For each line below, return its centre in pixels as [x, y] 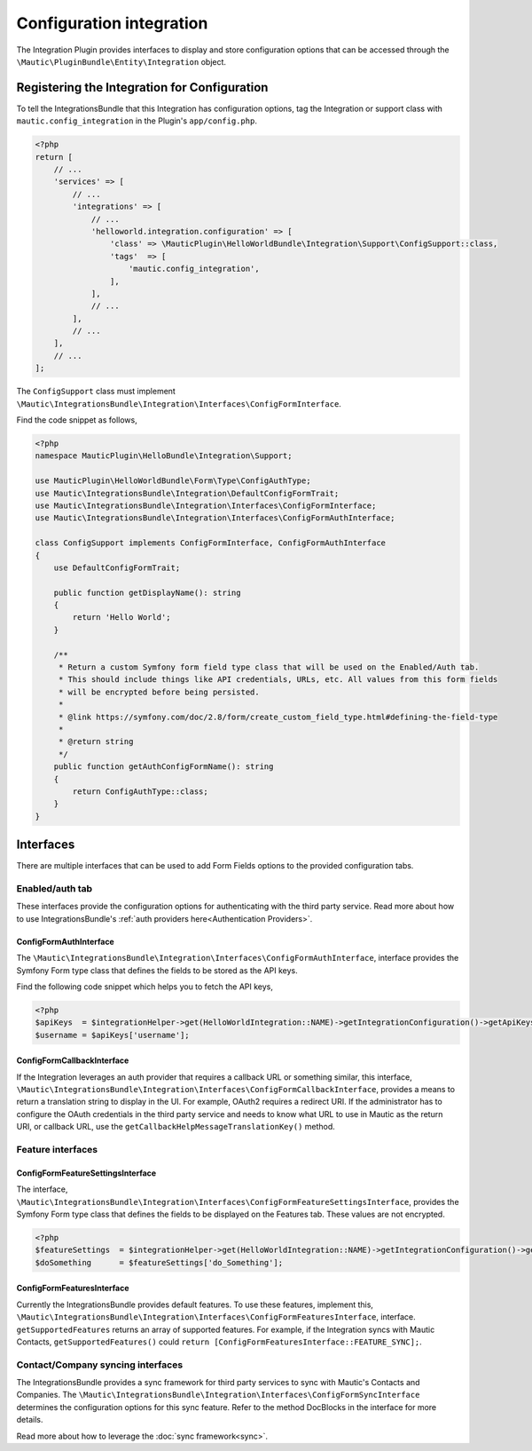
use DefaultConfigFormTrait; [117, 567]
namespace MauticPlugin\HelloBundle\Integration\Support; [164, 456]
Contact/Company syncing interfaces [100, 1365]
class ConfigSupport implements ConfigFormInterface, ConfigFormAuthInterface [210, 543]
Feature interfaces [57, 1150]
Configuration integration [112, 23]
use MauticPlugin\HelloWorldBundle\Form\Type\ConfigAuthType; [173, 481]
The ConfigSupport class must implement [96, 392]
